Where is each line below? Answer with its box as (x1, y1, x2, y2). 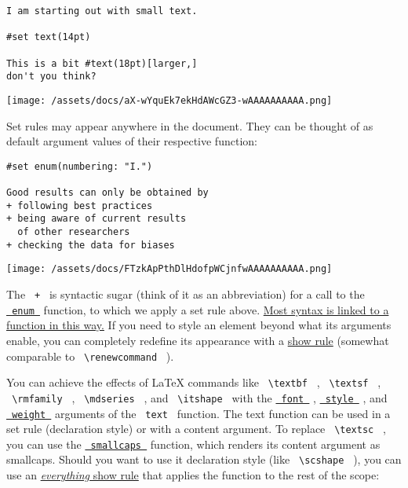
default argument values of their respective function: (6, 133, 257, 149)
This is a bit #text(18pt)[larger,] (6, 57, 198, 69)
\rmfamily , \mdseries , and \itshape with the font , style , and (12, 389, 388, 405)
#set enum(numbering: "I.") (6, 160, 153, 172)
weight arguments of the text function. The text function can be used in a (12, 405, 391, 421)
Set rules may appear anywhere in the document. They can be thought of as (6, 117, 373, 134)
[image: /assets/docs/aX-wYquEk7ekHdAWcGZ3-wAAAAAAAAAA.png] (6, 94, 333, 106)
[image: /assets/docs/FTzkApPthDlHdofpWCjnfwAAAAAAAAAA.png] (6, 263, 333, 275)
